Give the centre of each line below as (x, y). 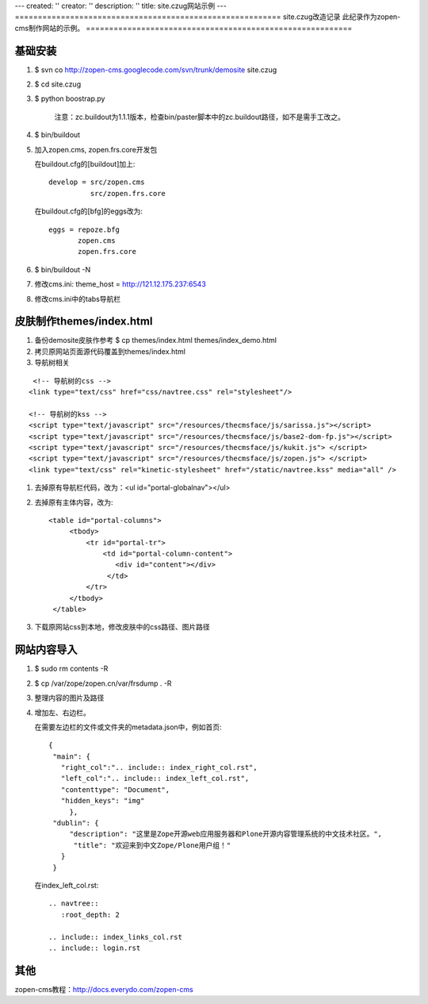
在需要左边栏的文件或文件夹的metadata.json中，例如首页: (128, 727)
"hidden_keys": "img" (103, 801)
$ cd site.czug (58, 84)
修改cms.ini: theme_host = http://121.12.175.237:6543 (120, 284)
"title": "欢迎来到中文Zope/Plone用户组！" (152, 845)
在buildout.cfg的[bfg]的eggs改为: (88, 211)
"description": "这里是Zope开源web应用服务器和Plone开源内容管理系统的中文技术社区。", (226, 834)
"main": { (72, 756)
